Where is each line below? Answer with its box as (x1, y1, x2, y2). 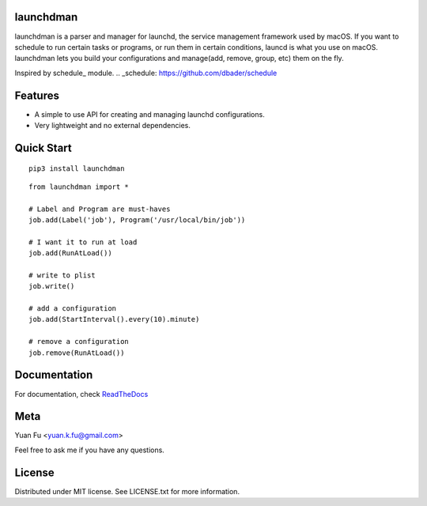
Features (14, 89, 59, 102)
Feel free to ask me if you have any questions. (14, 445, 165, 455)
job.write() (28, 281, 75, 291)
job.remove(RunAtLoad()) (28, 348, 125, 357)
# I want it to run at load (28, 237, 138, 247)
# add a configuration (28, 304, 117, 313)
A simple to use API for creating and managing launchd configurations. (34, 109, 265, 119)
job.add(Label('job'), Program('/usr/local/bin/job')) (28, 215, 246, 225)
